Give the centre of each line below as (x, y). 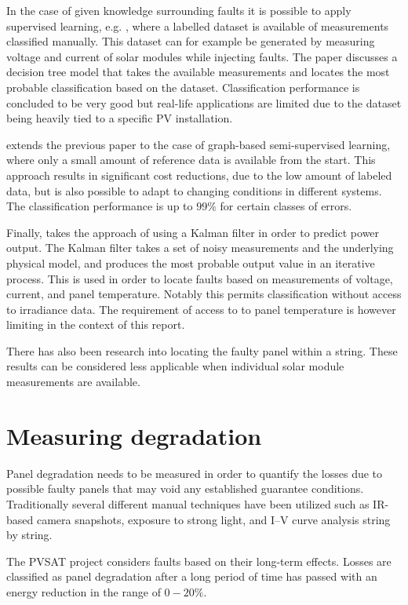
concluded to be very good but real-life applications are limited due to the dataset (204, 102)
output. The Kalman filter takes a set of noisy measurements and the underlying (200, 248)
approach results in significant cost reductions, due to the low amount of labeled (199, 175)
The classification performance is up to (100, 206)
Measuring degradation (134, 435)
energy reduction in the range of (84, 591)
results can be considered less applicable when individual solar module (175, 366)
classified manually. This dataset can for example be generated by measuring (191, 41)
